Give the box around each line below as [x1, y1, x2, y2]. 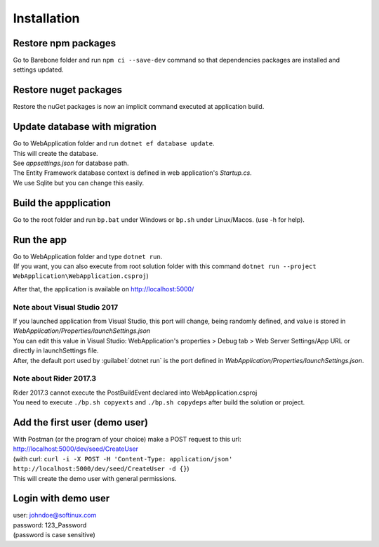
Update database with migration [13, 121, 157, 133]
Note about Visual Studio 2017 [13, 302, 119, 312]
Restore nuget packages [13, 84, 123, 96]
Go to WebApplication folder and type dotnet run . [13, 252, 163, 261]
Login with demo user [13, 492, 110, 505]
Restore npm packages [13, 37, 117, 49]
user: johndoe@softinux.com [13, 511, 97, 520]
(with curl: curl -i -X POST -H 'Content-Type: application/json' [13, 454, 233, 463]
